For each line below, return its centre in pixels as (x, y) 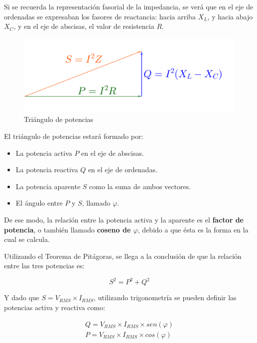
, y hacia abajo (230, 16)
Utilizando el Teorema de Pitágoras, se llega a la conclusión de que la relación (123, 256)
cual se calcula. (27, 239)
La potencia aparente (48, 186)
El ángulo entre (39, 203)
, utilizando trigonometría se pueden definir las (165, 297)
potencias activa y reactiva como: (55, 307)
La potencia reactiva (47, 170)
